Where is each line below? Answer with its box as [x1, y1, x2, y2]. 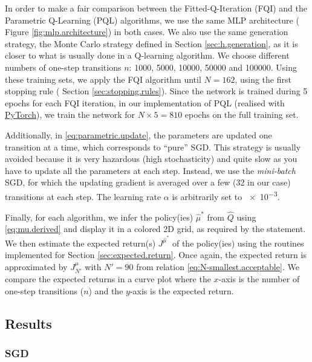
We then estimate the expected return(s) [5, 236, 156, 249]
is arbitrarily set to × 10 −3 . [172, 188, 280, 202]
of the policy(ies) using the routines [172, 236, 304, 249]
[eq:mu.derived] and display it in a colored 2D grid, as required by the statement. [5, 222, 306, 235]
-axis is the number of [218, 273, 300, 285]
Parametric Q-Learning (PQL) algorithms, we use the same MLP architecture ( [5, 13, 299, 26]
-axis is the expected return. [129, 284, 234, 297]
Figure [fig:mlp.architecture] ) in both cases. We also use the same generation [5, 25, 288, 38]
